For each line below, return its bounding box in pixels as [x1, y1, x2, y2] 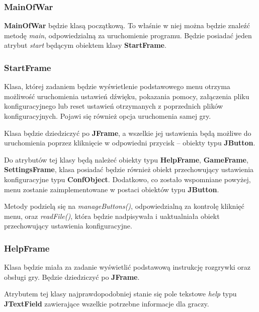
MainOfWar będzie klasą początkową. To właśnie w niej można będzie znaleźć [4, 20, 250, 31]
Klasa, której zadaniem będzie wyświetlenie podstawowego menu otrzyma [4, 81, 230, 92]
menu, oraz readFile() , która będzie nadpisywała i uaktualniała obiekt [4, 210, 220, 221]
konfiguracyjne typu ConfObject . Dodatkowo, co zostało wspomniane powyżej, [4, 174, 251, 184]
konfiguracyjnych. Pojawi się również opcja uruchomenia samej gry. [4, 111, 211, 121]
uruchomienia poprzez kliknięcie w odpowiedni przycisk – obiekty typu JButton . [4, 137, 255, 148]
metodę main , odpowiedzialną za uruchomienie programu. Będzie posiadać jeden [4, 30, 252, 40]
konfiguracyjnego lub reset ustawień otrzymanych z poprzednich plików [4, 101, 223, 111]
